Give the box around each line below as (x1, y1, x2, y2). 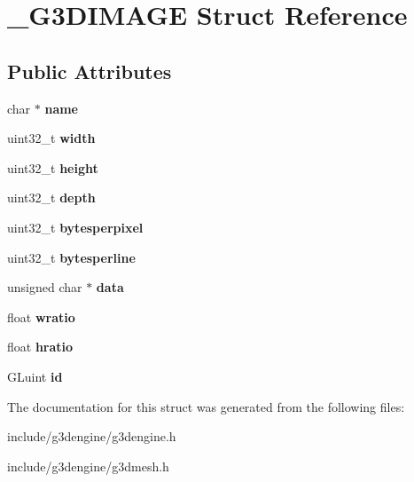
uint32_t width (7, 129, 96, 147)
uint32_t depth (7, 188, 96, 207)
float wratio (7, 307, 75, 326)
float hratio (7, 337, 74, 356)
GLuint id (7, 367, 63, 385)
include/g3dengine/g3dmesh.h (7, 456, 169, 475)
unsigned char (7, 278, 82, 296)
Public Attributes (7, 57, 172, 84)
